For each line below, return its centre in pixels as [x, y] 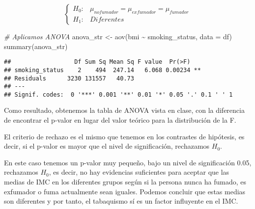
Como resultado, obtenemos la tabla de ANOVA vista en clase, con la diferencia [124, 110]
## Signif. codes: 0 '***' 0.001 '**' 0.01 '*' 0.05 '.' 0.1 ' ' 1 [118, 94]
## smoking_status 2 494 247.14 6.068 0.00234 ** [102, 70]
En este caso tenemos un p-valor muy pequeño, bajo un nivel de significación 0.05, [128, 162]
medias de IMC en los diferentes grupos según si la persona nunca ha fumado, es [125, 182]
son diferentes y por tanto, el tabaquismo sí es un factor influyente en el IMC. [121, 201]
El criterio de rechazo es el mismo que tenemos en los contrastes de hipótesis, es [124, 136]
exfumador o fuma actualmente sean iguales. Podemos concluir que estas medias [125, 191]
